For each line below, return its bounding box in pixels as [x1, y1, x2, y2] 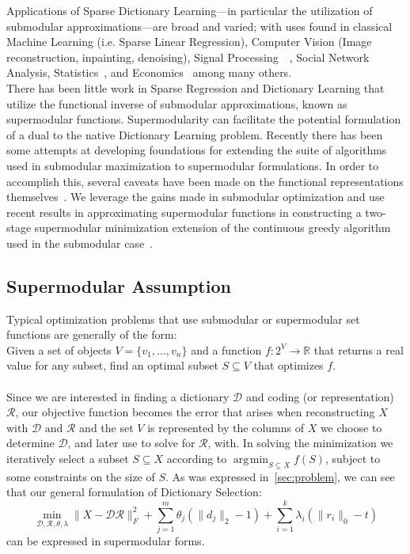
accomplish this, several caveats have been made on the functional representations [6, 173, 404, 189]
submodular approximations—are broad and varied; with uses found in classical [6, 17, 393, 34]
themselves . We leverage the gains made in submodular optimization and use [6, 188, 385, 205]
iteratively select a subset [6, 450, 129, 467]
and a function [191, 341, 262, 358]
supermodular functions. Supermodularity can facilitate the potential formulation [6, 111, 401, 127]
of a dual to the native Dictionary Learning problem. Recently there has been [6, 126, 383, 142]
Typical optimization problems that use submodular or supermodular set [6, 310, 360, 327]
